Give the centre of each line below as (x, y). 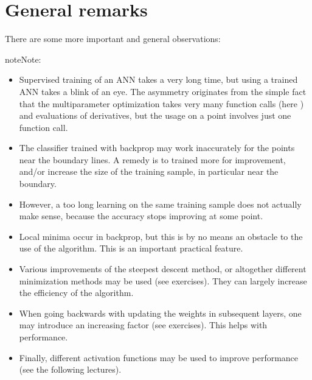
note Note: (23, 59)
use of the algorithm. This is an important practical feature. (131, 248)
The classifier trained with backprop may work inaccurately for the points (157, 148)
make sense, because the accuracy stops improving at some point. (141, 216)
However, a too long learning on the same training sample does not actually (160, 204)
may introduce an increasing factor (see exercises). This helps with (143, 325)
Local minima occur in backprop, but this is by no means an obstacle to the (161, 236)
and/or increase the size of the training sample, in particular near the (149, 171)
